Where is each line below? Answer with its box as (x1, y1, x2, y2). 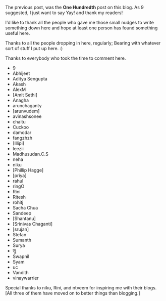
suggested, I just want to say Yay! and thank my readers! (5, 10, 123, 16)
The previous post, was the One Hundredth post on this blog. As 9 (5, 5, 144, 10)
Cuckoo (12, 124, 29, 130)
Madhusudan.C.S (12, 151, 49, 157)
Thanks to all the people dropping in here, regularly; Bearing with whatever (5, 40, 161, 46)
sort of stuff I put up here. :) (5, 46, 63, 51)
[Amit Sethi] (12, 92, 38, 98)
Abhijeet (12, 70, 30, 76)
